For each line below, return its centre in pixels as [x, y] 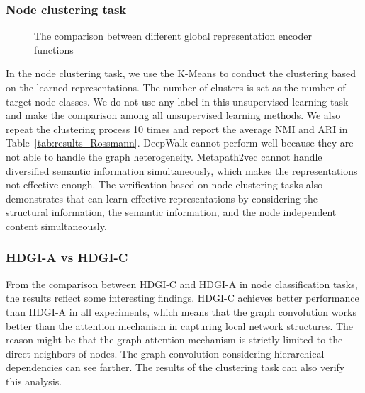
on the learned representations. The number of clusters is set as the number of [176, 87]
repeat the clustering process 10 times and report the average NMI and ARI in [177, 129]
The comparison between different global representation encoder [173, 36]
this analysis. [34, 381]
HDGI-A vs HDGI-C [67, 257]
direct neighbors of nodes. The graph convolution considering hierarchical [165, 353]
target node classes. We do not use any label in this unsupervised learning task [177, 101]
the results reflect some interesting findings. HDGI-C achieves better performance [182, 298]
